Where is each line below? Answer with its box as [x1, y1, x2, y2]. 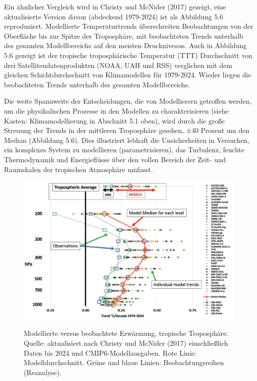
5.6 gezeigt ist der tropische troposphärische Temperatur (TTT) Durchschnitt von [4, 50, 253, 60]
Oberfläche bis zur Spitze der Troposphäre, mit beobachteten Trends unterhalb [4, 30, 244, 41]
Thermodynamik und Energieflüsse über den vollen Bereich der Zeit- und [4, 154, 226, 164]
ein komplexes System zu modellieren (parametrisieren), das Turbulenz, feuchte [4, 144, 245, 155]
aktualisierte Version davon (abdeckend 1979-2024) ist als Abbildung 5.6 [4, 11, 223, 21]
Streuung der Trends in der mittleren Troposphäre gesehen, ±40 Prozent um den [4, 125, 250, 135]
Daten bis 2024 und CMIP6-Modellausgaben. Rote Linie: [24, 347, 197, 358]
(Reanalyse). [24, 367, 62, 377]
